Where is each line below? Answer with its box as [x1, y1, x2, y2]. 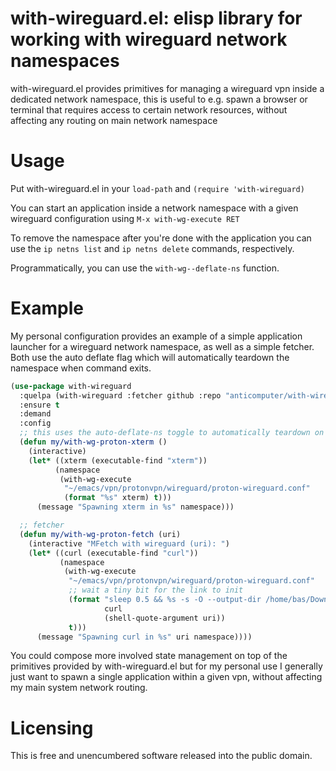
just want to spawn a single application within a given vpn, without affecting [10, 671, 323, 683]
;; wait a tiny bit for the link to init [68, 585, 244, 596]
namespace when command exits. [10, 362, 152, 374]
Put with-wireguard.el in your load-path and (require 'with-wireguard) [10, 182, 305, 194]
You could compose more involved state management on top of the [10, 650, 288, 662]
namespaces [10, 50, 120, 72]
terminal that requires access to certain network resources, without [10, 103, 288, 116]
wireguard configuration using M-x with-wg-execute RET [10, 212, 240, 224]
